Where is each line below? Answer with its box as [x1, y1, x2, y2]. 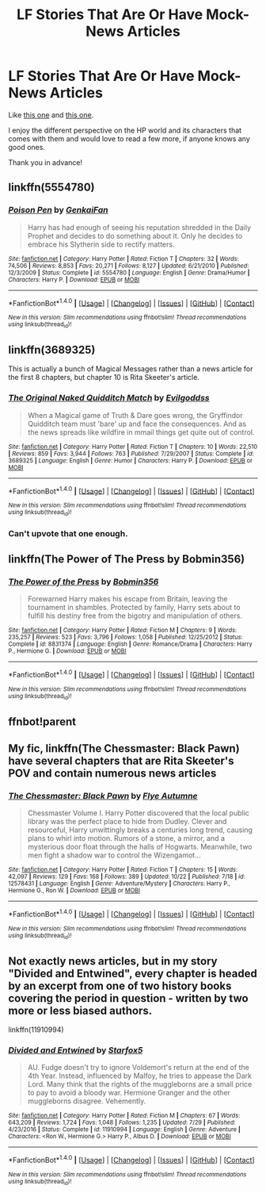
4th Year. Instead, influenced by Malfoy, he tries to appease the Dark [27, 1071, 252, 1080]
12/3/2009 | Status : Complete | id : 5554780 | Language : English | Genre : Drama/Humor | [8, 268, 250, 277]
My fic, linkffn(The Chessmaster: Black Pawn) [8, 742, 240, 755]
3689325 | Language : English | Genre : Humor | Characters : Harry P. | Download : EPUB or [8, 456, 253, 465]
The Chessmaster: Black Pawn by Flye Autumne [8, 791, 198, 801]
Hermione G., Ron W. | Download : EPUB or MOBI [8, 887, 141, 895]
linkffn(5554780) [8, 181, 95, 194]
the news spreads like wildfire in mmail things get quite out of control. [27, 427, 255, 437]
